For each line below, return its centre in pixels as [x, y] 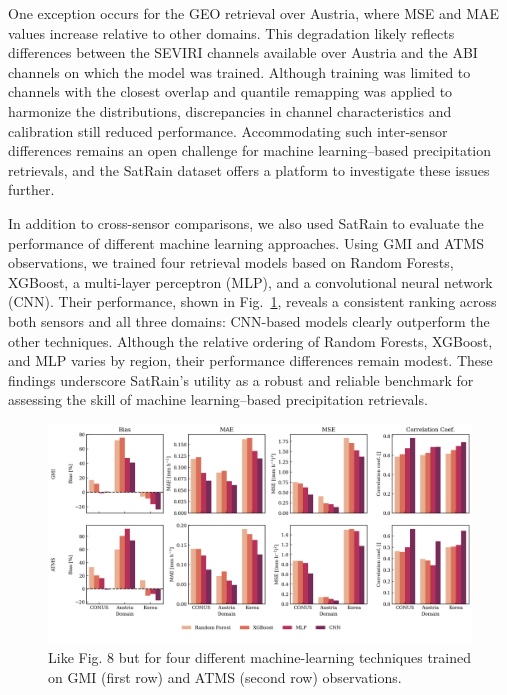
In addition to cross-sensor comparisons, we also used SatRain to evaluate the [246, 222]
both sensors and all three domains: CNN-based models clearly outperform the [249, 320]
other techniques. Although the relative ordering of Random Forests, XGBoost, [250, 340]
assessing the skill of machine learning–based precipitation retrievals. [218, 399]
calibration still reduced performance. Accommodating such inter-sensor [228, 130]
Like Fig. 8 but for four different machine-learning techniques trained [260, 656]
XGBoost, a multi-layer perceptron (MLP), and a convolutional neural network [250, 281]
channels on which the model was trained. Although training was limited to [239, 71]
